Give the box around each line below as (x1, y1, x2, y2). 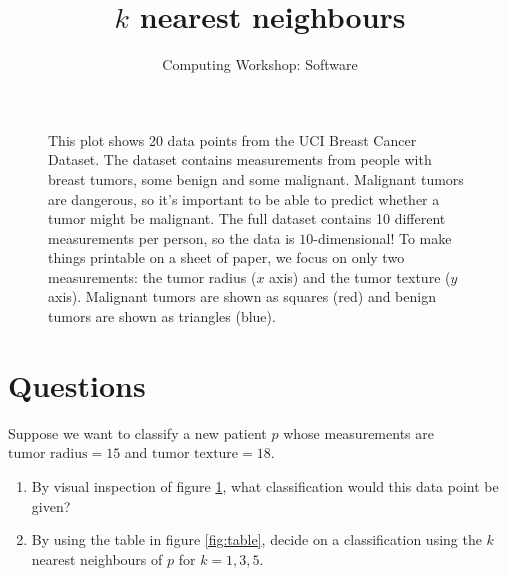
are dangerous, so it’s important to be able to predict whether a (48, 188, 440, 209)
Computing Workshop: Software (162, 54, 358, 75)
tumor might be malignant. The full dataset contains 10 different (48, 208, 446, 229)
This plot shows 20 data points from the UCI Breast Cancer (48, 129, 417, 150)
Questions (8, 364, 146, 405)
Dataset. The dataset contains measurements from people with (48, 149, 432, 170)
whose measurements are (283, 422, 434, 443)
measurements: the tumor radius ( (48, 266, 257, 287)
